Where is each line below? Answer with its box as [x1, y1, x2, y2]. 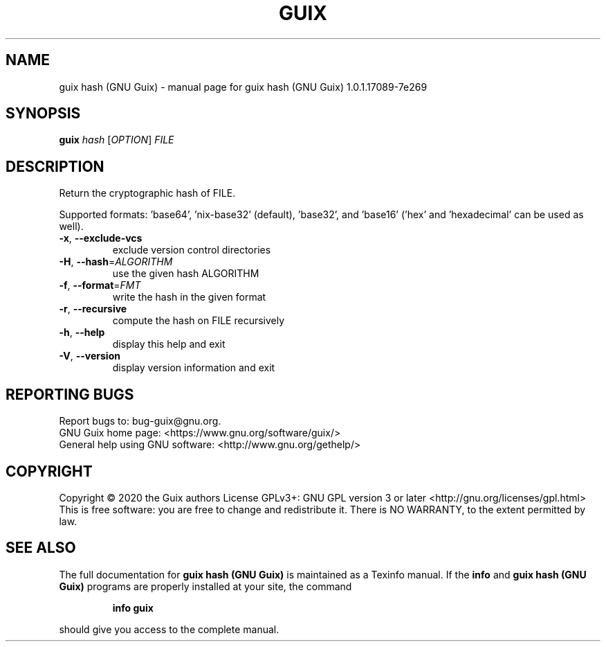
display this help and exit [112, 338, 226, 351]
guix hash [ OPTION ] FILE [59, 134, 174, 146]
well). [59, 220, 84, 233]
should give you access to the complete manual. [59, 623, 279, 635]
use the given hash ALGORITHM [112, 267, 259, 280]
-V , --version [59, 350, 120, 362]
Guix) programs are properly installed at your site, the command [59, 580, 352, 592]
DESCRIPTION [6, 157, 104, 175]
